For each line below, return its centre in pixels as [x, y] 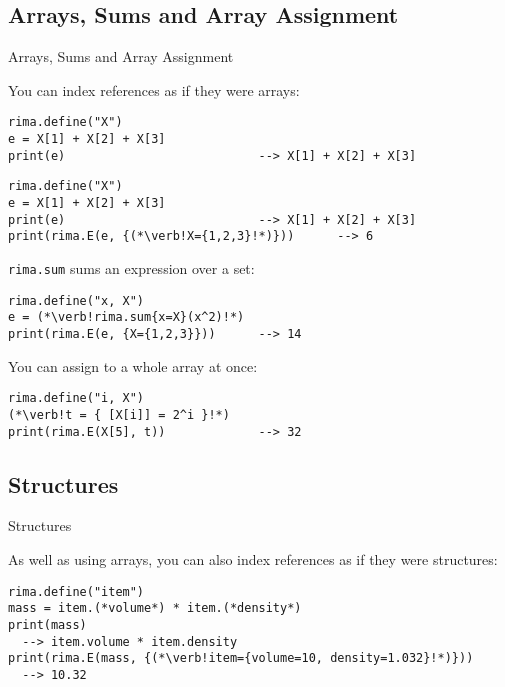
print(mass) [47, 624]
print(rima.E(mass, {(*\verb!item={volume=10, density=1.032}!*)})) [241, 658]
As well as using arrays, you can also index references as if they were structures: [253, 558]
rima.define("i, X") [76, 398]
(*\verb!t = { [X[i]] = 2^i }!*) [119, 414]
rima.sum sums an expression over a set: [131, 267]
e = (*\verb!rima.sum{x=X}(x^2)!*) [126, 317]
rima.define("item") [76, 591]
